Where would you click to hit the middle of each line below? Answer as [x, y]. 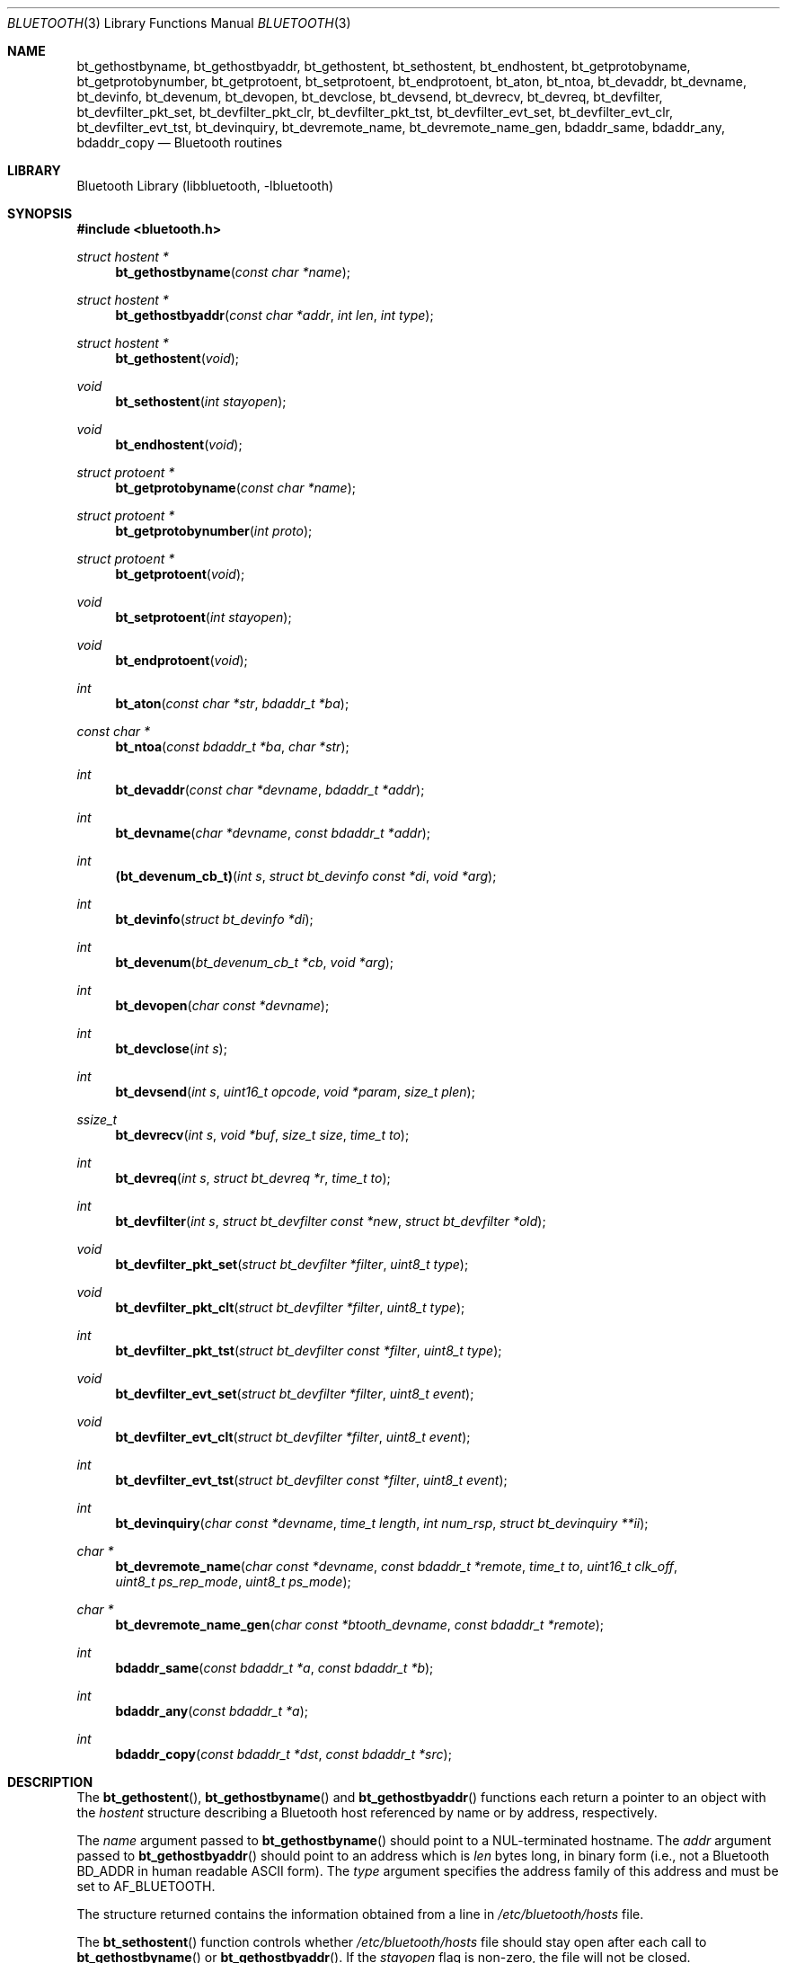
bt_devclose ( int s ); [171, 1048]
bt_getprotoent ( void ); [180, 574]
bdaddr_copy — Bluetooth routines [180, 142]
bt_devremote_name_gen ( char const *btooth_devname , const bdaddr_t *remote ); [360, 1625]
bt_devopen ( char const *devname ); [222, 1005]
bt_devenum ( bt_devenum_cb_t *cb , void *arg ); [255, 962]
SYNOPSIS [40, 213]
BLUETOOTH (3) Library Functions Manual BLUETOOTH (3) [179, 23]
